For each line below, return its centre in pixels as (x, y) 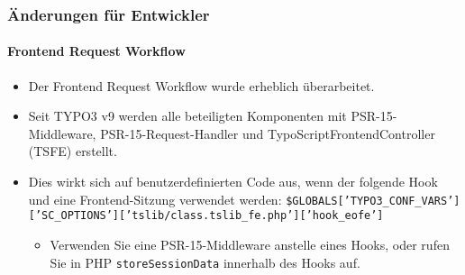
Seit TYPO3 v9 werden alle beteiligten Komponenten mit (187, 116)
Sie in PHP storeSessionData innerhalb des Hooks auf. (205, 262)
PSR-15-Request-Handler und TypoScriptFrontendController (268, 133)
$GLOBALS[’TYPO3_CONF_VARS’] (373, 201)
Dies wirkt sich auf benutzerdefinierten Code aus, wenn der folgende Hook (233, 182)
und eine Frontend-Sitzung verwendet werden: (155, 199)
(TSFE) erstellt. (73, 151)
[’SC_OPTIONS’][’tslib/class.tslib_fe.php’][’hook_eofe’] (206, 216)
